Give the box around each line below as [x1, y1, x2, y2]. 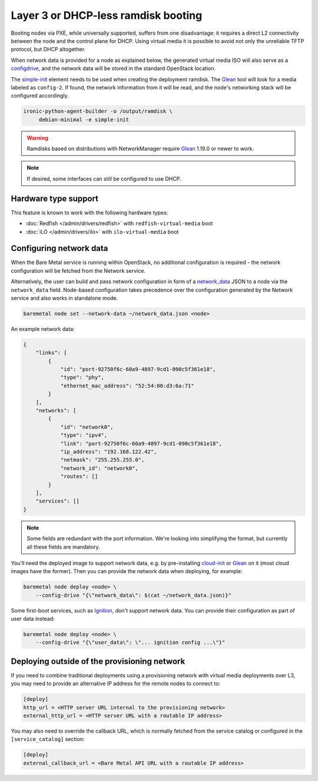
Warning [26, 134, 48, 141]
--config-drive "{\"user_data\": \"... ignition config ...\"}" [35, 639, 226, 646]
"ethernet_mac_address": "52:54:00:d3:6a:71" [60, 382, 194, 389]
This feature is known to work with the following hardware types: [11, 209, 168, 216]
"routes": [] [60, 473, 98, 480]
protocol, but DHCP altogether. [11, 46, 86, 53]
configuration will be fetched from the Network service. [11, 267, 145, 274]
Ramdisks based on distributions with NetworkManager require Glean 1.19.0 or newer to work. [26, 145, 254, 153]
